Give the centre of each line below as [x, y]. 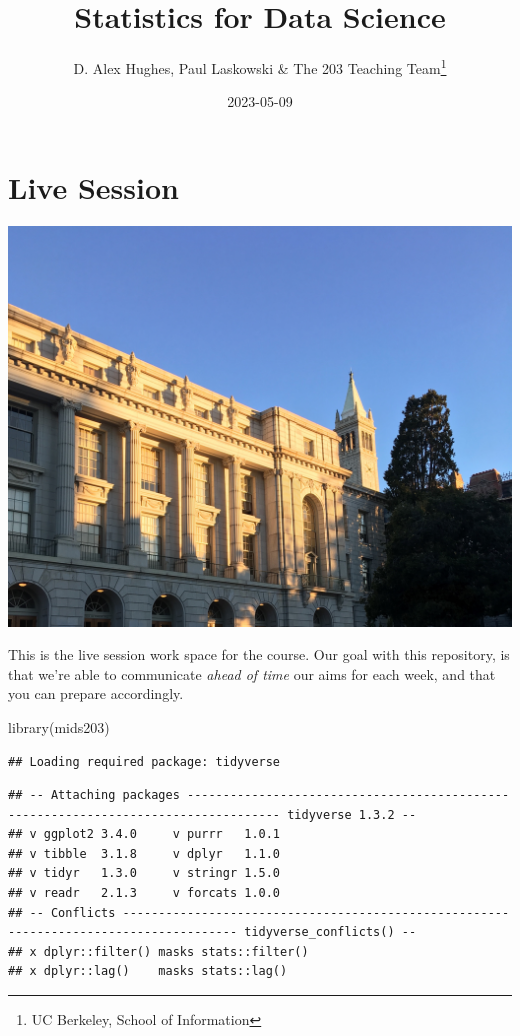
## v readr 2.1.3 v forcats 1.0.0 [144, 893]
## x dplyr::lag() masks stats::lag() [148, 971]
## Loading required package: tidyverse [144, 761]
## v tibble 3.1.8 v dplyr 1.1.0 [144, 853]
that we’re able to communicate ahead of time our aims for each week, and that [252, 673]
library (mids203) [59, 726]
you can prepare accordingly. [96, 693]
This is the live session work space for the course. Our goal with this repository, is [259, 654]
